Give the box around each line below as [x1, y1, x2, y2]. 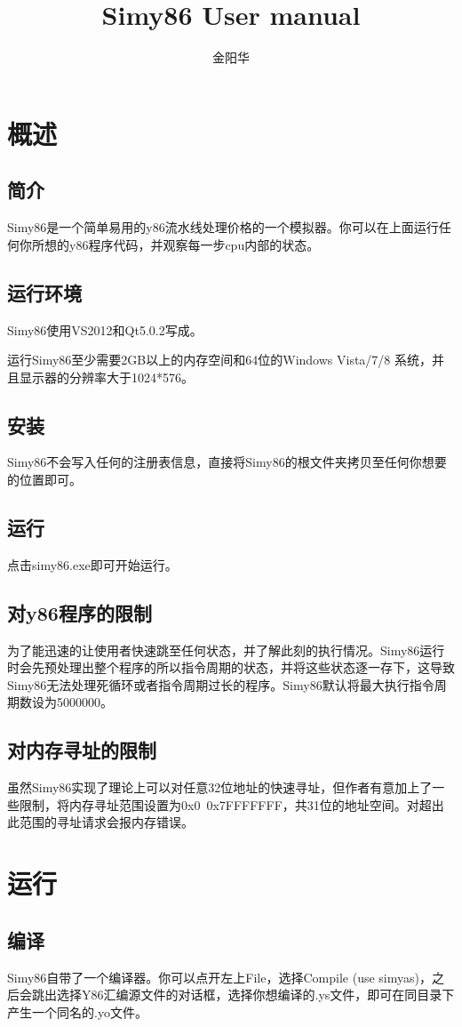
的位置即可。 [7, 470, 82, 489]
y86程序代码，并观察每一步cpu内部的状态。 [68, 235, 320, 253]
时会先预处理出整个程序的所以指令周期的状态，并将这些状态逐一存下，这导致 [7, 658, 455, 677]
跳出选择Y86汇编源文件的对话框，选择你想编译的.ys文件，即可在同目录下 [31, 985, 455, 1004]
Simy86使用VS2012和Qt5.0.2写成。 [7, 320, 203, 339]
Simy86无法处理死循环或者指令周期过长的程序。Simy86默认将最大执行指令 [7, 675, 434, 694]
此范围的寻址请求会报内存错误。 [7, 813, 194, 831]
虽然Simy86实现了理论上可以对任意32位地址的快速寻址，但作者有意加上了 [7, 778, 433, 797]
